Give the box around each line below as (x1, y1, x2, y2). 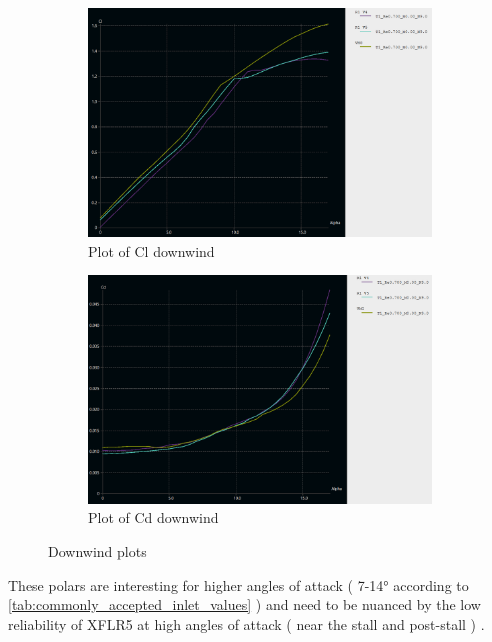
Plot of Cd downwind (88, 507, 219, 528)
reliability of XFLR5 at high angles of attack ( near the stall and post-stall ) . (8, 613, 485, 634)
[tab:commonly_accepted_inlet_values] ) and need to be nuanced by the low (8, 594, 481, 615)
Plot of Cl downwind (88, 240, 215, 261)
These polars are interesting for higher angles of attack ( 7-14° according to (8, 574, 469, 595)
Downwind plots (48, 540, 147, 561)
